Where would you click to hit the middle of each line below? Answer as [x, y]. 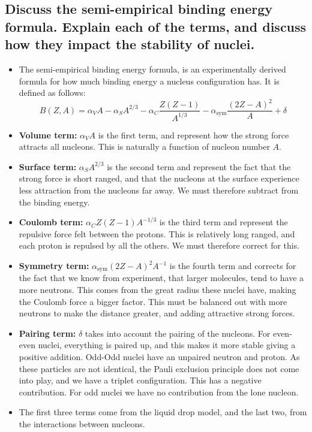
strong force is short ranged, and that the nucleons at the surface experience [159, 178]
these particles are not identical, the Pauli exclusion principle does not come [159, 368]
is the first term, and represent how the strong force [193, 135]
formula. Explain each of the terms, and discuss [156, 26]
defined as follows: [52, 93]
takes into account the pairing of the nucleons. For [178, 333]
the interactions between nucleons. [82, 424]
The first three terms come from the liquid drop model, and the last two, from [163, 412]
